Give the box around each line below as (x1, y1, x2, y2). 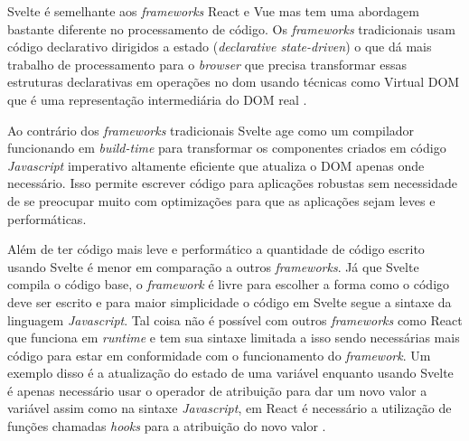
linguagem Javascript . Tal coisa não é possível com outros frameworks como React (7, 310, 463, 329)
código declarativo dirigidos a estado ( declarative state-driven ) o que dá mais (7, 37, 432, 56)
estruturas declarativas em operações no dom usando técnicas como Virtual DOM (7, 72, 460, 91)
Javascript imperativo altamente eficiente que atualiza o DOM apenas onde (7, 155, 425, 174)
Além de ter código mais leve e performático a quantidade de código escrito (7, 239, 425, 258)
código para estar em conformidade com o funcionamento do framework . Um (7, 345, 431, 364)
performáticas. (7, 209, 87, 228)
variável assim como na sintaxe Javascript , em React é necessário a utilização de (7, 399, 452, 418)
